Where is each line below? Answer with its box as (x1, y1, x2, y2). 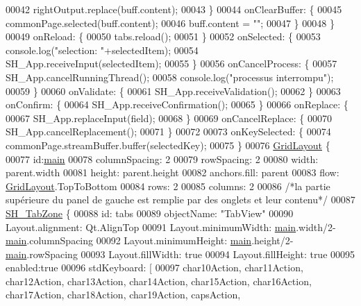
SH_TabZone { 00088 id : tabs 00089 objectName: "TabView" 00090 (6, 205, 294, 220)
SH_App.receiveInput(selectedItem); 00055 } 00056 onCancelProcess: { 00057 (6, 56, 337, 71)
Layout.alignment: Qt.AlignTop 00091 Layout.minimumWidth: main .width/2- (6, 219, 336, 234)
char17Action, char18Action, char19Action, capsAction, (6, 287, 241, 302)
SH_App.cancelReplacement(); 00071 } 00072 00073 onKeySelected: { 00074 (6, 124, 331, 139)
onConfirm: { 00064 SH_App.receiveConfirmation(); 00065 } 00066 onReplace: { (6, 97, 349, 112)
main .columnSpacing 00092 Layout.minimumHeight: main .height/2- (6, 233, 294, 248)
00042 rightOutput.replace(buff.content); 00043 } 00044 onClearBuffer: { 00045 (6, 2, 342, 16)
